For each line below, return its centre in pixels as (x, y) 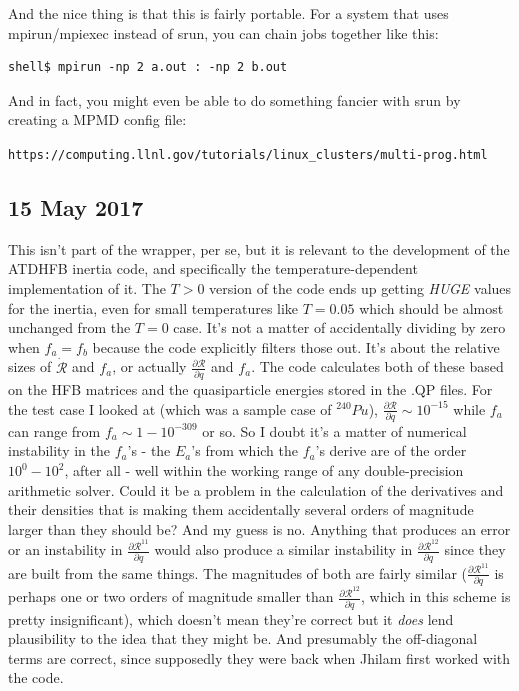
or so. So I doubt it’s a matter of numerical (334, 430)
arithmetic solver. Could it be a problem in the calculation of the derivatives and (256, 489)
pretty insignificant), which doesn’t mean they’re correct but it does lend (231, 618)
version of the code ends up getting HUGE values (360, 288)
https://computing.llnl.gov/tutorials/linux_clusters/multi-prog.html (248, 154)
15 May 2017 (76, 207)
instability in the (59, 450)
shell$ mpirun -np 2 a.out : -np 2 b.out (148, 67)
